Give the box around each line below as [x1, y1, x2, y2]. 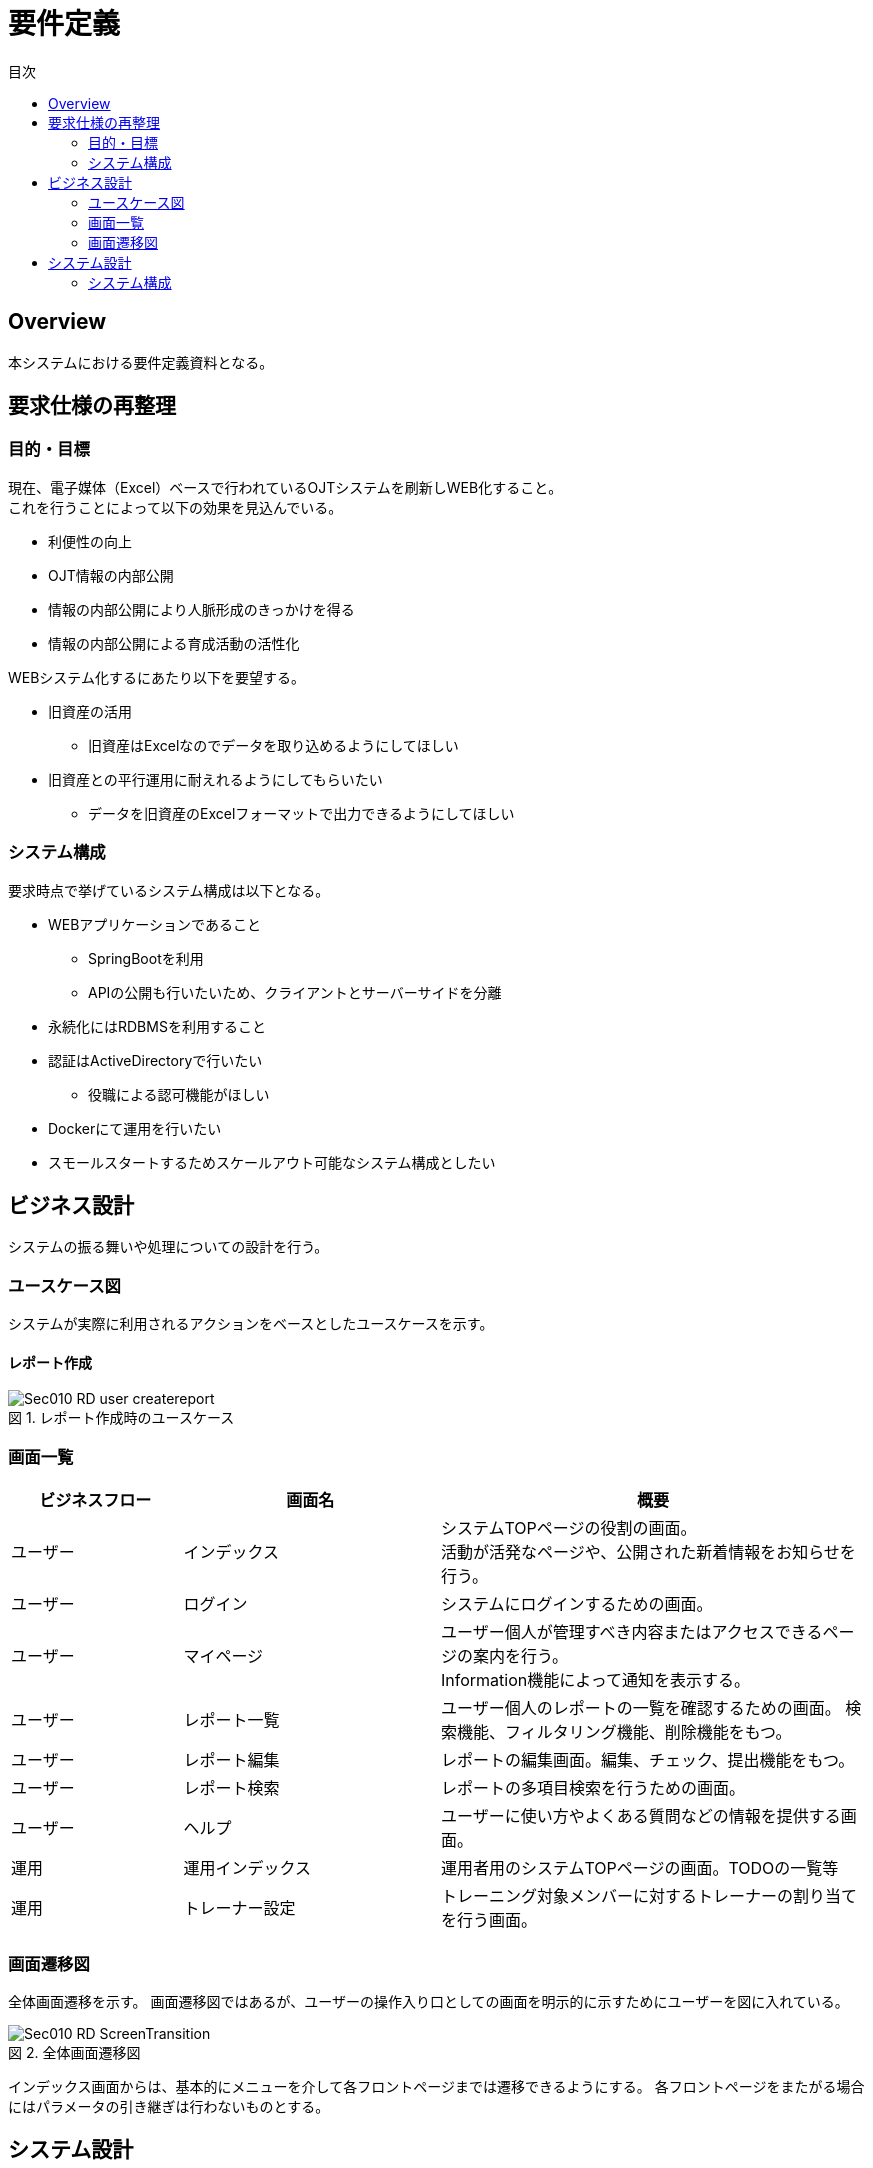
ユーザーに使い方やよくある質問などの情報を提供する [440, 1806, 841, 1827]
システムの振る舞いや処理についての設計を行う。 [8, 1238, 329, 1256]
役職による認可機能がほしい [88, 1085, 270, 1103]
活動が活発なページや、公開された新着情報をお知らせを [440, 1542, 856, 1563]
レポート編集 [183, 1750, 280, 1771]
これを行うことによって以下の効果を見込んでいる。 [8, 498, 343, 516]
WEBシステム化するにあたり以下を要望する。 [8, 668, 305, 686]
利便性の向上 [48, 532, 132, 550]
